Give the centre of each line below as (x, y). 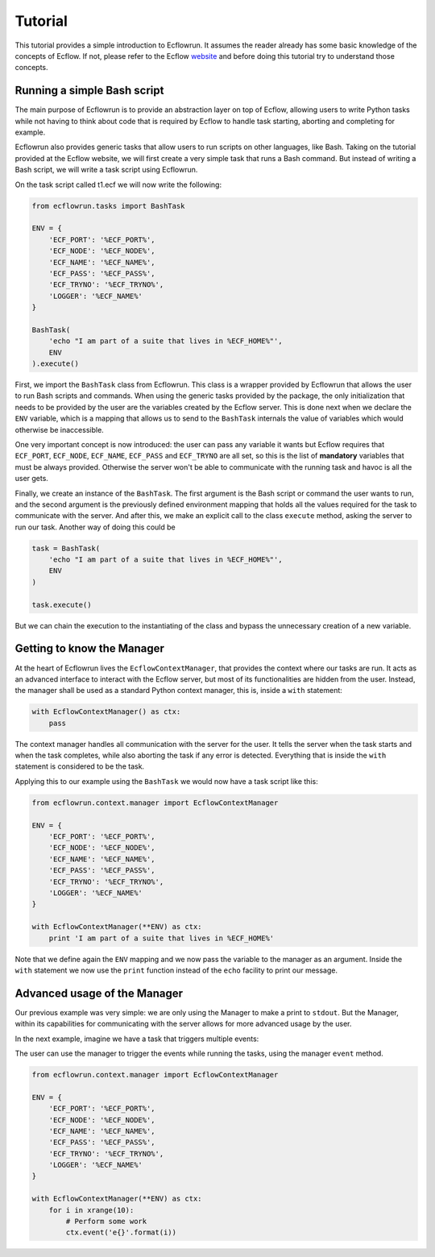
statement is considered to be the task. (80, 766)
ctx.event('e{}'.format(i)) (121, 1232)
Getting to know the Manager (90, 649)
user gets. (31, 479)
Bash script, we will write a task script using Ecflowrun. (106, 170)
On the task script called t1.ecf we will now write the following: (118, 185)
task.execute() (62, 605)
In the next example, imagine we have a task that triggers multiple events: (137, 1039)
